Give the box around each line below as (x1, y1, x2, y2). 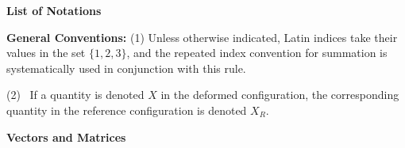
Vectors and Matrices (6, 128, 126, 145)
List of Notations (6, 2, 102, 18)
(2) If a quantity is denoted (6, 86, 145, 103)
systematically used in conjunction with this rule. (6, 59, 246, 76)
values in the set (6, 44, 86, 61)
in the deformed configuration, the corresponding (160, 86, 399, 103)
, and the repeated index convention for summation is (126, 44, 388, 61)
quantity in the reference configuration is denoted (6, 101, 247, 118)
